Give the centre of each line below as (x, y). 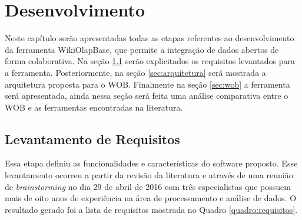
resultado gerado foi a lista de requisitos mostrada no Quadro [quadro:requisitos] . (151, 209)
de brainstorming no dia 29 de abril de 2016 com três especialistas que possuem (148, 186)
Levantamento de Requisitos (92, 139)
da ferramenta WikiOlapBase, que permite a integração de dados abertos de (142, 49)
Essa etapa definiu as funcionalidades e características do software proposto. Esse (151, 163)
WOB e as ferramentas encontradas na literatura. (94, 107)
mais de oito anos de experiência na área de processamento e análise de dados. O (151, 198)
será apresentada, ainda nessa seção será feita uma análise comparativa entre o (147, 96)
